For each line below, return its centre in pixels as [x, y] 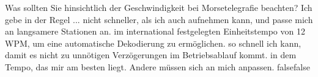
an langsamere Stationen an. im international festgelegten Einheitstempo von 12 [155, 31]
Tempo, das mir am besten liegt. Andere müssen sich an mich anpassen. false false [157, 66]
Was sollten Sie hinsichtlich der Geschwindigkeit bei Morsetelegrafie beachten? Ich [159, 7]
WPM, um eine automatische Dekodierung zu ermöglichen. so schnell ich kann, [153, 43]
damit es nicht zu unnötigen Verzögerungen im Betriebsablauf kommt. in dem [151, 55]
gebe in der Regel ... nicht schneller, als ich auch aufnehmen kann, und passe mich [159, 19]
